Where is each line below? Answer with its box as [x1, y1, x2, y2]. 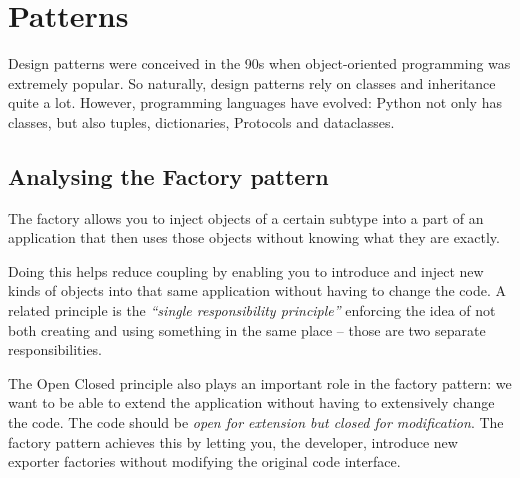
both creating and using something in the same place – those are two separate [8, 319, 486, 340]
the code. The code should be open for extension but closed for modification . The [8, 412, 504, 433]
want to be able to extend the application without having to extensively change [8, 392, 495, 413]
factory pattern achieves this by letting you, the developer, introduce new [8, 431, 458, 452]
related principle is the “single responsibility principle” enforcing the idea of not [8, 300, 496, 321]
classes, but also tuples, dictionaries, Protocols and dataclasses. [8, 111, 395, 132]
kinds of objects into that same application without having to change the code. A [8, 280, 507, 301]
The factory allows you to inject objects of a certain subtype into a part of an [8, 207, 484, 228]
